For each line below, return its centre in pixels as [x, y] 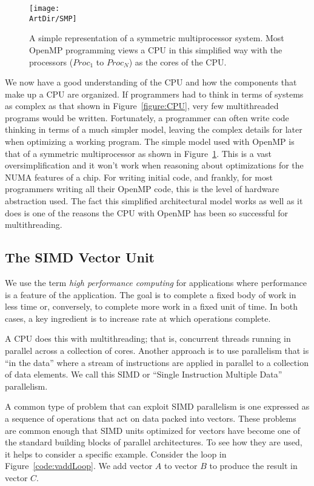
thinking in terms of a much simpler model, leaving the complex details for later [154, 129]
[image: [45, 8]
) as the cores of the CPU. [178, 62]
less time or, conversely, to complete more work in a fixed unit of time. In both [151, 306]
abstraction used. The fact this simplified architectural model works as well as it [154, 201]
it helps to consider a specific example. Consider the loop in [116, 454]
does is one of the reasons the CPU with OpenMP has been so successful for [147, 212]
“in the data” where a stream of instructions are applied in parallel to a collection [157, 362]
